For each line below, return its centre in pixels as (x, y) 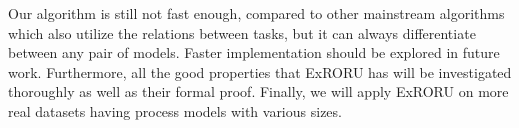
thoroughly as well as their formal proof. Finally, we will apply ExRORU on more (258, 91)
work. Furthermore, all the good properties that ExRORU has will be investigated (260, 71)
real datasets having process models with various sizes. (175, 110)
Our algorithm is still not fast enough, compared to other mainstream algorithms (256, 13)
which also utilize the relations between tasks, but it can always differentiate (242, 32)
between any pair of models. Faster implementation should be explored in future (254, 52)
